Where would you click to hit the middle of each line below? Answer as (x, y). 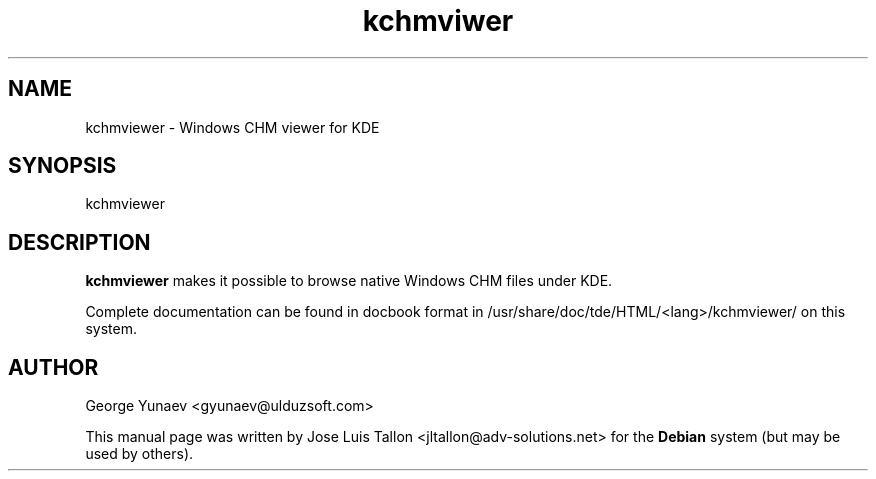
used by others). (139, 454)
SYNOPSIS (62, 166)
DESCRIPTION (79, 242)
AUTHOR (53, 367)
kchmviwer (438, 21)
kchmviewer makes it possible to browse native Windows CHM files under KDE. (349, 281)
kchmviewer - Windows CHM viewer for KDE (232, 127)
